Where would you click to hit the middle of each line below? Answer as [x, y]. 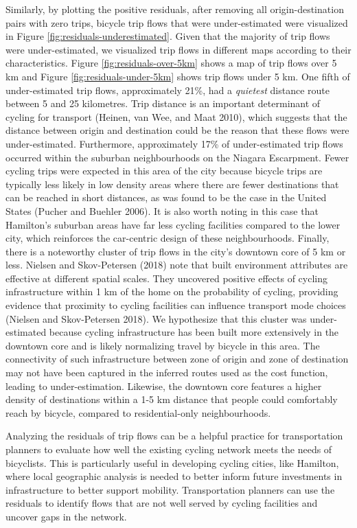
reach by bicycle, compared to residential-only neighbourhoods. [138, 412]
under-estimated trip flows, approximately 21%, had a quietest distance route [168, 90]
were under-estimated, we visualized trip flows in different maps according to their [178, 49]
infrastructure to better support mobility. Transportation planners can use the [170, 489]
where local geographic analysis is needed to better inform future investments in [174, 476]
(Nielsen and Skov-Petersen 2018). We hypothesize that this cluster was [156, 318]
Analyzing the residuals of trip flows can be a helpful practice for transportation [174, 436]
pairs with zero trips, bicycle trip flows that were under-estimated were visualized [177, 22]
